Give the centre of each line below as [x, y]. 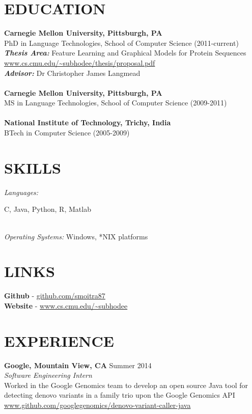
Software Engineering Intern [48, 375]
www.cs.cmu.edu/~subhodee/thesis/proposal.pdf [80, 62]
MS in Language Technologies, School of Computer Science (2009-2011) [116, 103]
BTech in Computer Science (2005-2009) [67, 133]
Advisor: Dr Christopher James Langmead [72, 73]
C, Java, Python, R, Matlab [48, 209]
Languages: [21, 192]
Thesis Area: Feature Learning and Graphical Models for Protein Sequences [125, 53]
